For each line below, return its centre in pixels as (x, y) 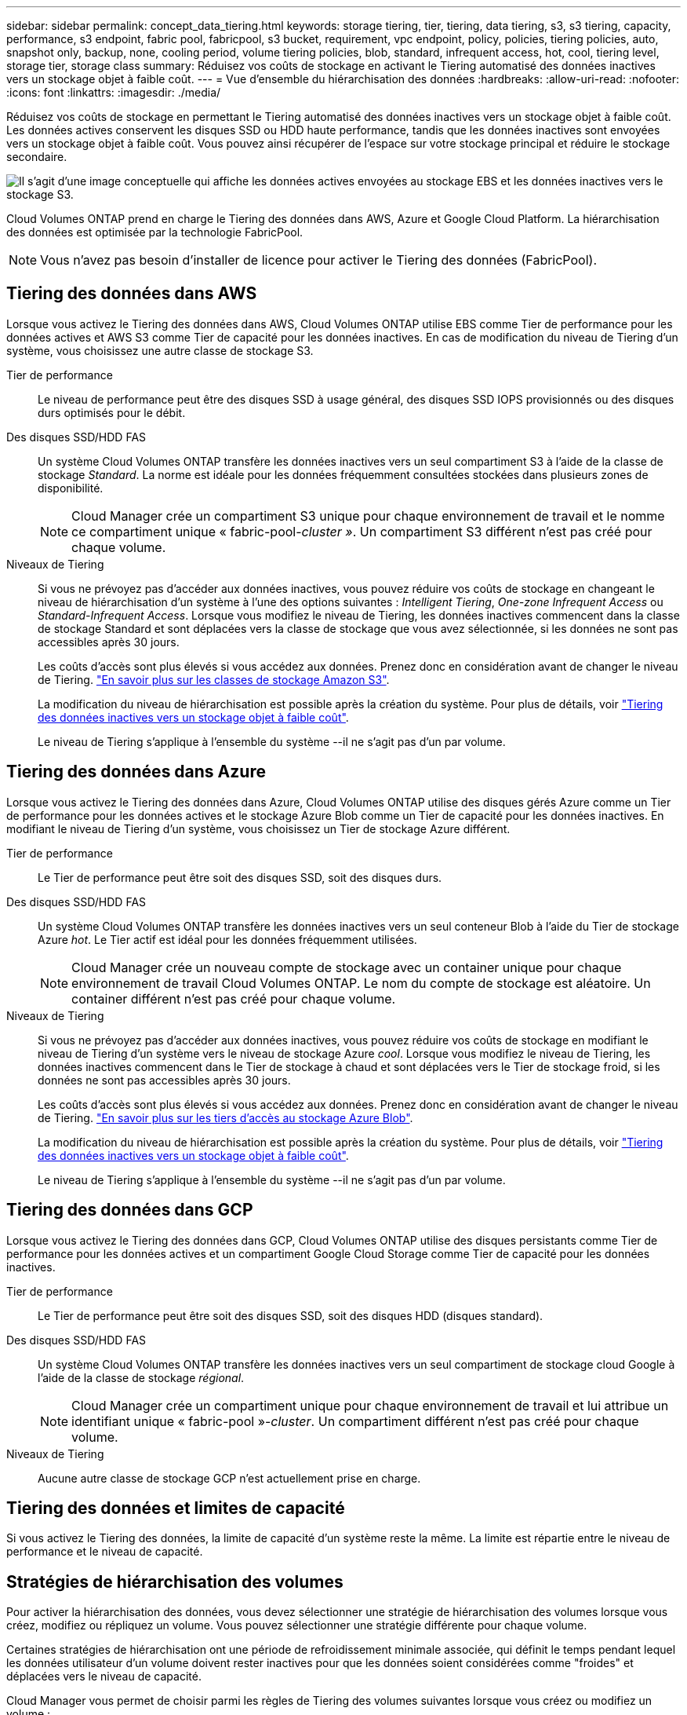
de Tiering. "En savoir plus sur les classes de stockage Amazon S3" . (214, 679)
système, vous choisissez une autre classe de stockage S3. (160, 350)
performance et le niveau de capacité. (105, 1552)
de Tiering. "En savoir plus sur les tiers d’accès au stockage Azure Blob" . (225, 1117)
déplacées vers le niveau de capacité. (104, 1677)
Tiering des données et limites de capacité (176, 1508)
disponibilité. (71, 488)
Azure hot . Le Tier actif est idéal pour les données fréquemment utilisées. (227, 939)
